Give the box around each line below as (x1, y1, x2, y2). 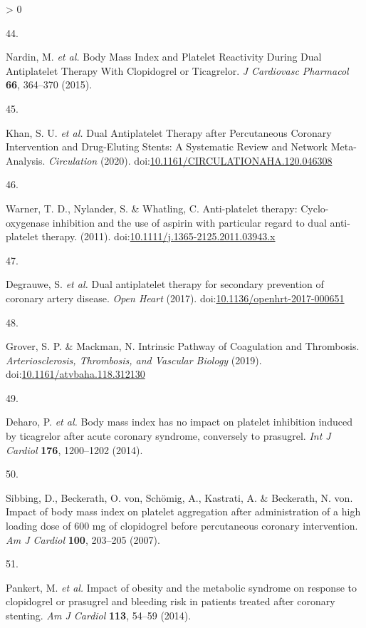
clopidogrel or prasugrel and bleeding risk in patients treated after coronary (6, 594, 335, 609)
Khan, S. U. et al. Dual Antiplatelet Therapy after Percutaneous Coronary (6, 125, 332, 140)
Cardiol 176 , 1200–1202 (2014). (6, 442, 143, 457)
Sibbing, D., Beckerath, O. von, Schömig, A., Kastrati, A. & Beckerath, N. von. (6, 490, 353, 505)
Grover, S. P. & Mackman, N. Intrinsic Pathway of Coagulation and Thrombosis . (6, 339, 360, 354)
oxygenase (6, 215, 50, 230)
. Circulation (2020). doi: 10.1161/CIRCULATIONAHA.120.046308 (42, 153, 333, 168)
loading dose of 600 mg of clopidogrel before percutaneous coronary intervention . (6, 518, 358, 533)
